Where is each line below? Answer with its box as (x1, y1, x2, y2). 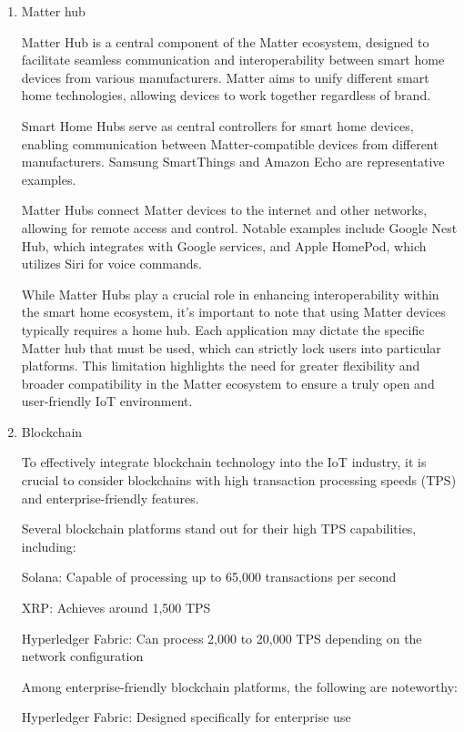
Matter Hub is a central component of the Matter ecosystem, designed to (21, 32, 429, 51)
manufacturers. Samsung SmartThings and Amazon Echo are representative (21, 152, 445, 171)
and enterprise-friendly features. (21, 488, 199, 507)
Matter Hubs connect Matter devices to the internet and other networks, (21, 200, 428, 219)
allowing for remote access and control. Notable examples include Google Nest (21, 218, 458, 237)
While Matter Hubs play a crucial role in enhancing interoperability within (21, 284, 439, 303)
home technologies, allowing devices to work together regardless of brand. (21, 86, 431, 105)
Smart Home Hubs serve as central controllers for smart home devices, (21, 116, 414, 135)
